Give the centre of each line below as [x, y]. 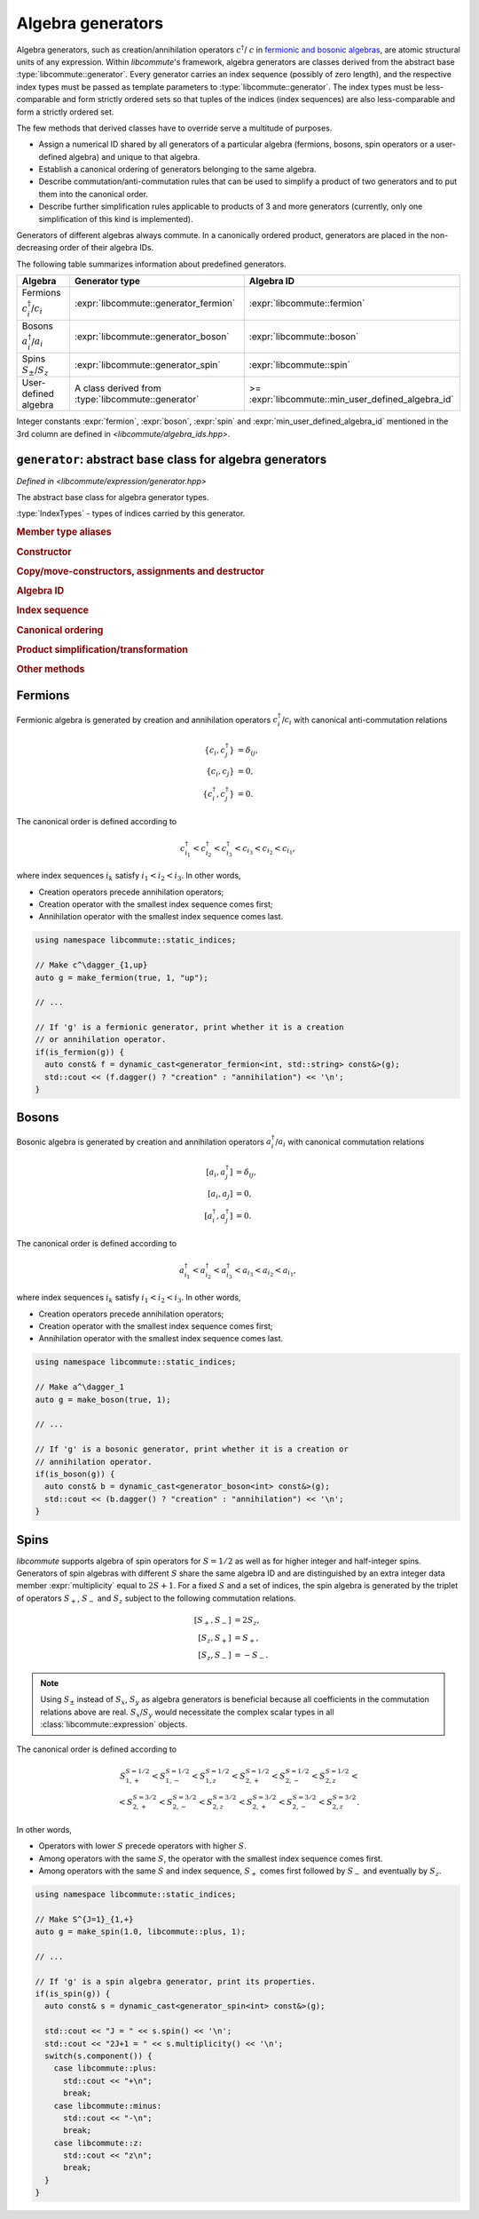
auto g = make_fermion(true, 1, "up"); [122, 978]
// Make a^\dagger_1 [79, 1387]
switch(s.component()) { [98, 2056]
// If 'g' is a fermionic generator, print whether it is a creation [189, 1027]
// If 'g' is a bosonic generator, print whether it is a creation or [192, 1449]
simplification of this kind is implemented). [116, 219]
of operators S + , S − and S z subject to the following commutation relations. [156, 1599]
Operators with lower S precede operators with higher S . [143, 1846]
